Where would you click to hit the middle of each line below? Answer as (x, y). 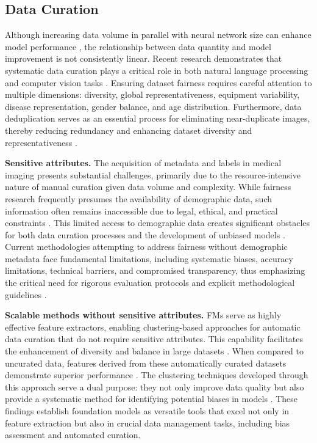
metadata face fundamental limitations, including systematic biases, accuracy (149, 258)
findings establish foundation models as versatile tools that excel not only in (147, 411)
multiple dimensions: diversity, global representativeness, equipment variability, (152, 94)
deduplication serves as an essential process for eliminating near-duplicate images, (158, 118)
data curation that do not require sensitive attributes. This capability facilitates (154, 339)
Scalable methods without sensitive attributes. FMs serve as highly (143, 315)
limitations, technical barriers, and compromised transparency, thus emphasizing (155, 270)
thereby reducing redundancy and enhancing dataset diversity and (129, 130)
